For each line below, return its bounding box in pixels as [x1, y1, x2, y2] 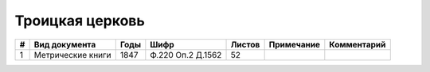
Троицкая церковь [14, 12, 145, 29]
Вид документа [33, 39, 96, 50]
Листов [230, 39, 260, 50]
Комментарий [329, 39, 386, 50]
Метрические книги [33, 49, 111, 60]
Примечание [268, 39, 321, 50]
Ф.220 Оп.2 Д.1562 [150, 49, 222, 60]
